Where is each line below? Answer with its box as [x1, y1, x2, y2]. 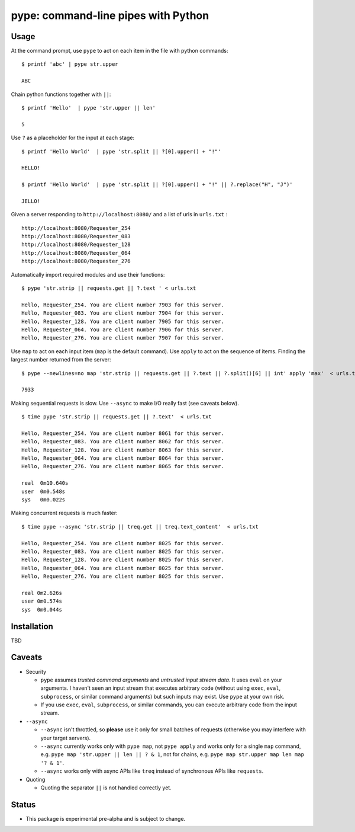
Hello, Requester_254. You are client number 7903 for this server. [21, 301, 224, 308]
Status [11, 799, 36, 809]
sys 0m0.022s [21, 497, 66, 503]
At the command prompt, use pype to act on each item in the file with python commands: [11, 47, 228, 55]
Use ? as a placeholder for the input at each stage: [11, 134, 135, 142]
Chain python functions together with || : [11, 91, 111, 98]
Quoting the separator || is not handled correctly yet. [40, 784, 172, 791]
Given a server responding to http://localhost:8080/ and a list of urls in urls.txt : [11, 211, 228, 218]
